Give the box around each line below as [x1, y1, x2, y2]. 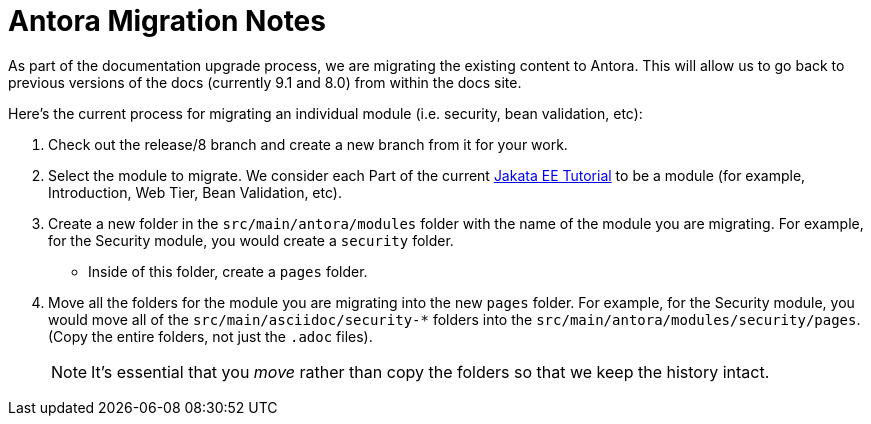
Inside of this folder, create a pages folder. [88, 262, 368, 280]
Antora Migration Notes [8, 4, 326, 38]
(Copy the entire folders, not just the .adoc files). [48, 327, 373, 345]
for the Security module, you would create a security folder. [48, 231, 454, 249]
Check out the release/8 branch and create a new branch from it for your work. [48, 135, 568, 153]
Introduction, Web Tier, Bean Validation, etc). [48, 183, 342, 201]
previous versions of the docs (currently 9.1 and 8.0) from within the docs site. [8, 73, 522, 91]
